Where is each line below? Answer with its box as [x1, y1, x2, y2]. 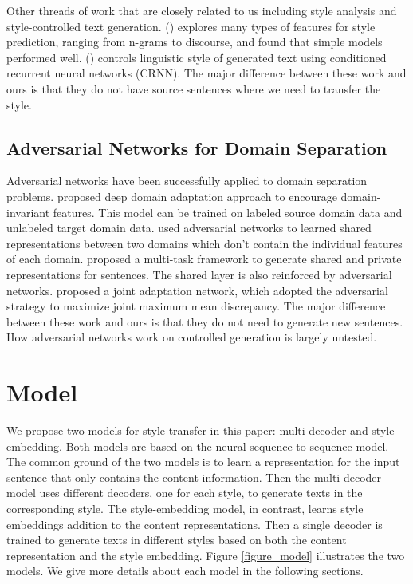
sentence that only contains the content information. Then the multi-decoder [6, 468, 382, 485]
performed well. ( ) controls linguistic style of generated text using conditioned [6, 49, 387, 65]
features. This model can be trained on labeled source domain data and [53, 203, 403, 220]
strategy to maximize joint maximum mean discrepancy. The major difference [6, 298, 386, 314]
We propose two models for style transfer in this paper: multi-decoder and [6, 422, 368, 439]
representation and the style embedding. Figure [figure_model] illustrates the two [6, 547, 405, 563]
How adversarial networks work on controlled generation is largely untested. [6, 329, 377, 345]
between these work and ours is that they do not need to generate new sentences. [6, 313, 403, 329]
